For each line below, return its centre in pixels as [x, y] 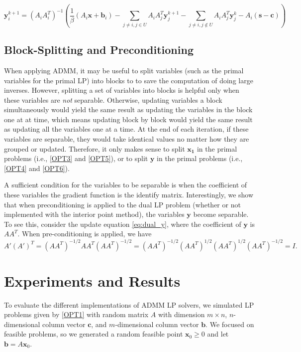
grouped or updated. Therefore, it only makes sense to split [95, 148]
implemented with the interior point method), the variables [94, 214]
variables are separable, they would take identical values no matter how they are [127, 139]
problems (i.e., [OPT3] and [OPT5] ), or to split [76, 158]
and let [218, 334]
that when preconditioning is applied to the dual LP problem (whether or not [122, 204]
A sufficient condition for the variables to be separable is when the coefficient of [126, 185]
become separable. [221, 214]
